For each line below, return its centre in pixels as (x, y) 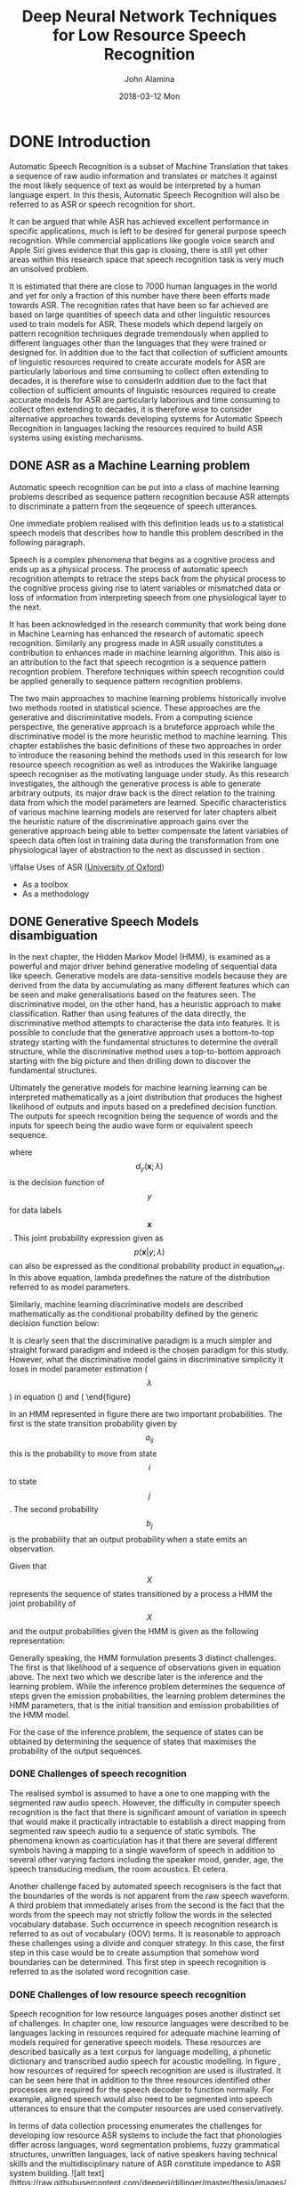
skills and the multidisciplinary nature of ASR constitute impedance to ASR (145, 2164)
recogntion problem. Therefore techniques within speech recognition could (147, 671)
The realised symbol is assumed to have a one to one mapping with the (140, 1793)
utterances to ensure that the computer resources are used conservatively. (146, 2108)
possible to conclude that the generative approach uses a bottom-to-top (142, 1033)
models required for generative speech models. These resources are (135, 2042)
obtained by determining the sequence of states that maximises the (133, 1741)
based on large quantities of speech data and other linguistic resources (140, 315)
